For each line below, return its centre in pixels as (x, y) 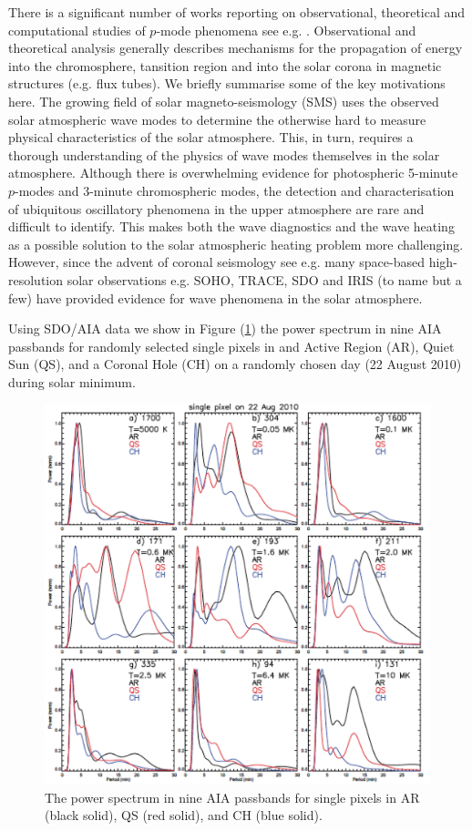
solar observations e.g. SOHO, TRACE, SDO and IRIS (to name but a (264, 279)
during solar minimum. (72, 381)
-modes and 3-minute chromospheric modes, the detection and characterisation (235, 190)
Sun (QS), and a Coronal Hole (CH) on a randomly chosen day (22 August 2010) (235, 364)
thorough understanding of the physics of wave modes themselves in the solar (224, 154)
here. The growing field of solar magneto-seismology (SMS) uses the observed (224, 101)
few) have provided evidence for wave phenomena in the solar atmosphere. (215, 298)
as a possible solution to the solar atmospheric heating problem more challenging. (236, 244)
